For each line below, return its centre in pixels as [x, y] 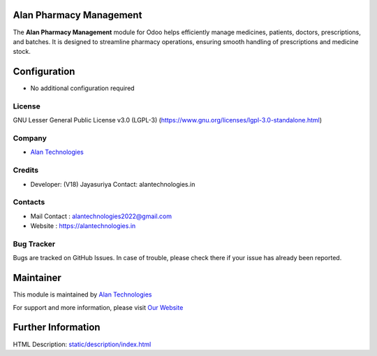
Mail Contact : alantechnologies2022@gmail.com [101, 216]
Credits [25, 170]
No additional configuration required [83, 88]
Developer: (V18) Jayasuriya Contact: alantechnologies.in [113, 184]
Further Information [57, 328]
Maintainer [37, 278]
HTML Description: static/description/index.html [82, 344]
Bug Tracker [34, 243]
